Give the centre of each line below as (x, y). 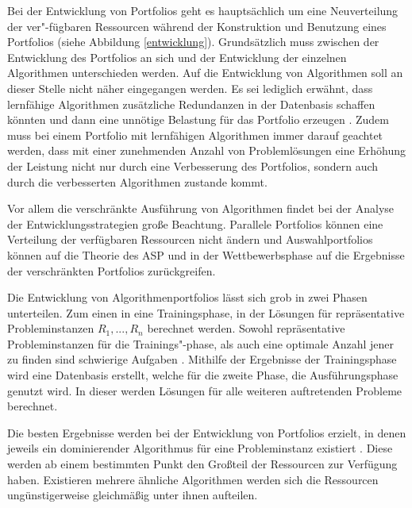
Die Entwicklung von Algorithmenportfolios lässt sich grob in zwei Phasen (187, 297)
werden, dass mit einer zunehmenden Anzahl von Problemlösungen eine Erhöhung (207, 150)
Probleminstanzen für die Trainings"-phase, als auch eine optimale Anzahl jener (200, 343)
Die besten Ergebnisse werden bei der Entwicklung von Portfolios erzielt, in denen (207, 432)
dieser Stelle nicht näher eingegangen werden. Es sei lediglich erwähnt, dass (190, 88)
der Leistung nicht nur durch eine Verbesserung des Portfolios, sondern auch (193, 165)
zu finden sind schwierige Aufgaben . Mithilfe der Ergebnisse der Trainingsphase (202, 359)
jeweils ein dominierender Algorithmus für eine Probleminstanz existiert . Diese (200, 448)
